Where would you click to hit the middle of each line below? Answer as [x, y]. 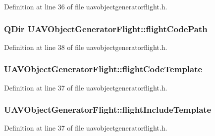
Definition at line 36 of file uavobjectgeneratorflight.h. [86, 6]
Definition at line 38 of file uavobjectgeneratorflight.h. [86, 47]
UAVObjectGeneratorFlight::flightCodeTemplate [103, 69]
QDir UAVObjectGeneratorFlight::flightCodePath [106, 28]
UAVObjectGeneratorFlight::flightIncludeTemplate [108, 110]
